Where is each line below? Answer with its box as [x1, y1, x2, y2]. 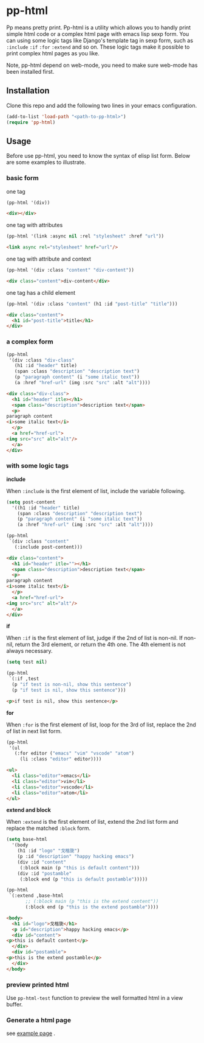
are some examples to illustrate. [6, 159, 86, 166]
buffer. [6, 1001, 23, 1008]
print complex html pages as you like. [6, 49, 100, 57]
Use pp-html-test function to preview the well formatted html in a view [6, 994, 183, 1002]
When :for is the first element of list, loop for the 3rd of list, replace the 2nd [6, 721, 196, 728]
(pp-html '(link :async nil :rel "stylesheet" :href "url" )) [6, 233, 165, 239]
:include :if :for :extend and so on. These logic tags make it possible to [6, 43, 190, 51]
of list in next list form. [6, 727, 62, 734]
